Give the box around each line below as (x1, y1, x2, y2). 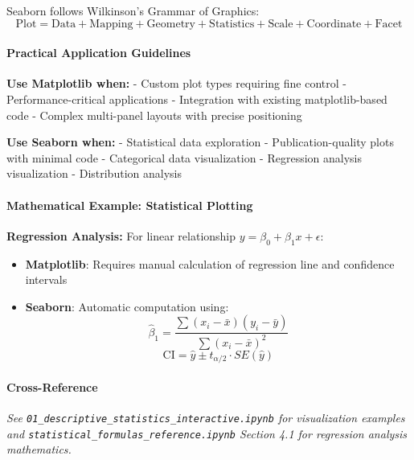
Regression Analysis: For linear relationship (6, 227, 236, 244)
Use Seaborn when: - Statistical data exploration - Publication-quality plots (6, 133, 394, 150)
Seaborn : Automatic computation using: (25, 298, 229, 314)
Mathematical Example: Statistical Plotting (6, 196, 253, 213)
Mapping (89, 18, 133, 30)
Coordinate (306, 18, 362, 30)
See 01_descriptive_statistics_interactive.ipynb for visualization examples (6, 409, 405, 425)
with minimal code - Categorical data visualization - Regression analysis (6, 149, 363, 166)
